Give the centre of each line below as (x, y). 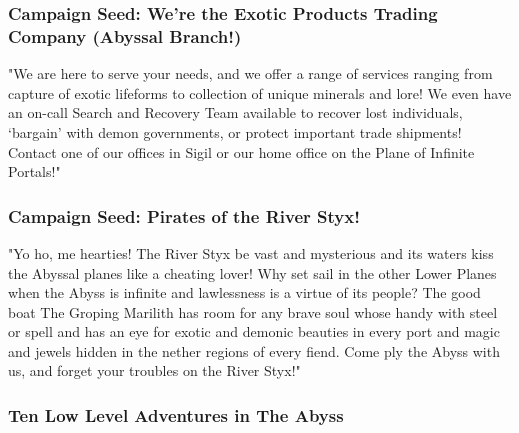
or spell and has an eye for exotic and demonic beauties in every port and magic (254, 331)
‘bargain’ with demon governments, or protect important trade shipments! (235, 131)
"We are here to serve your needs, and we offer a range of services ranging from (250, 73)
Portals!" (34, 171)
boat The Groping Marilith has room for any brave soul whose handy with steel (253, 311)
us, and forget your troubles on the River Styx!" (154, 370)
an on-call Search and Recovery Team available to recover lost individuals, (235, 112)
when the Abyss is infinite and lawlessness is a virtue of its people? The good (244, 292)
